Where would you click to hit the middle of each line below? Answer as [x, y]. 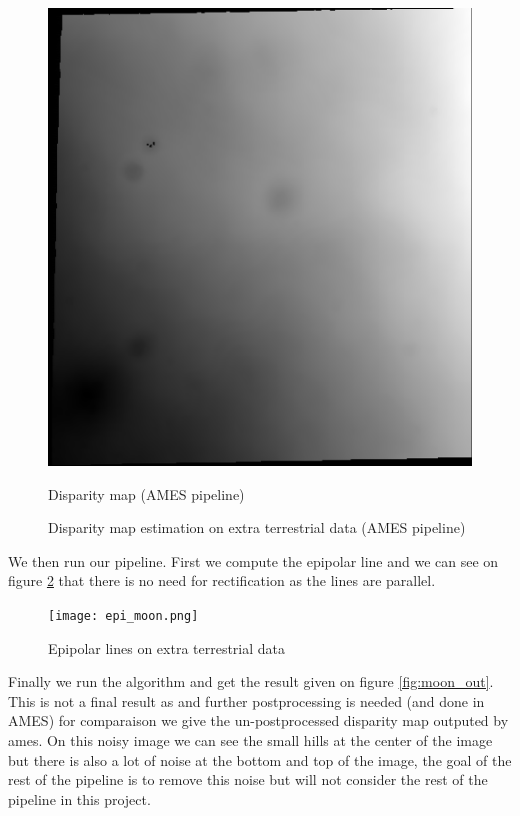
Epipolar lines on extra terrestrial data [167, 647]
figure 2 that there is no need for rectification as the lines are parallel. [222, 580]
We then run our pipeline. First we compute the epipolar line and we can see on [253, 560]
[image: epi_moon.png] [123, 615]
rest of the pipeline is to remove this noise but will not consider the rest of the [248, 779]
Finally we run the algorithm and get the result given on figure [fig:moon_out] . [251, 681]
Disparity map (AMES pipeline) [146, 493]
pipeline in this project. [79, 798]
